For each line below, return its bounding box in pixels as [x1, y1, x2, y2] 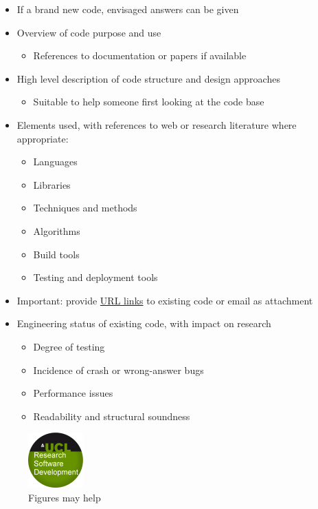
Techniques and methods [33, 200, 137, 215]
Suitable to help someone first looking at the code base [33, 94, 264, 109]
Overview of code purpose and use [16, 25, 161, 39]
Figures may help [28, 490, 101, 504]
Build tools [33, 247, 80, 261]
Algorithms [33, 223, 80, 238]
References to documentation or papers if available [33, 48, 247, 63]
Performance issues [33, 386, 113, 400]
